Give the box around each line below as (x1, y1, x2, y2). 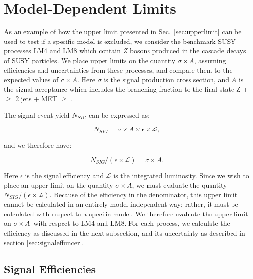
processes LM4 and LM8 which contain (4, 45, 121, 56)
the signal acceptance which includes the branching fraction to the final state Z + (4, 84, 249, 94)
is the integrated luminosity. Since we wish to (113, 170, 249, 180)
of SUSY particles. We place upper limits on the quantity (4, 55, 176, 65)
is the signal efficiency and (25, 170, 104, 180)
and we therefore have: (4, 139, 72, 150)
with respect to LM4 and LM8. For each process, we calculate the (33, 218, 230, 228)
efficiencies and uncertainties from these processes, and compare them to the (4, 64, 232, 75)
